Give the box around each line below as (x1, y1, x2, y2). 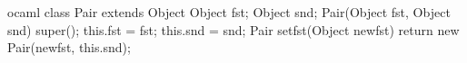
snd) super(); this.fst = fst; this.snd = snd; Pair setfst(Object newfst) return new (7, 20, 460, 39)
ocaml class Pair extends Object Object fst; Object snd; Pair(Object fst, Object (7, 3, 451, 21)
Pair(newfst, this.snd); (7, 38, 131, 57)
